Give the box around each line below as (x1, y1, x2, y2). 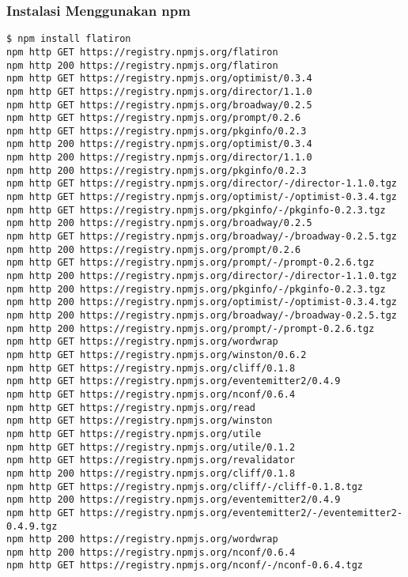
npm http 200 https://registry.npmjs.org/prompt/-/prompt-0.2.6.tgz (6, 322, 375, 334)
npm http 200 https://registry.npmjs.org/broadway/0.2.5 (6, 217, 312, 229)
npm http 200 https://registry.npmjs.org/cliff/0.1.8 (6, 467, 296, 479)
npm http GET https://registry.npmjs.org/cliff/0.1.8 (6, 362, 296, 374)
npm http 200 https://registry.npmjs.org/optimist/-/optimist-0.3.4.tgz (6, 296, 397, 308)
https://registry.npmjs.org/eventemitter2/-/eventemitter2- (80, 507, 403, 519)
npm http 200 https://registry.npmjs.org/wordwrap (6, 534, 278, 545)
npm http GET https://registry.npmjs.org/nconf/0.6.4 (6, 388, 296, 400)
